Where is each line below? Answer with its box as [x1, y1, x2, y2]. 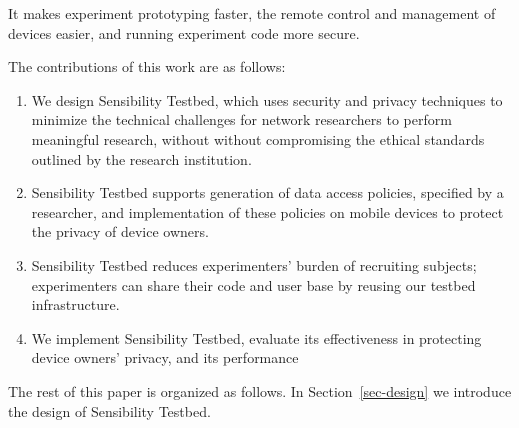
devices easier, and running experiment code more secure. [8, 22, 360, 43]
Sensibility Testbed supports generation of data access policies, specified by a [31, 182, 504, 203]
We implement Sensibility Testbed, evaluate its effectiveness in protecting [31, 327, 482, 348]
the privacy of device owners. [31, 221, 209, 242]
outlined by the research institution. [31, 148, 252, 169]
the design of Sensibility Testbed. [8, 400, 211, 421]
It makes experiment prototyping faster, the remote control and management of [8, 3, 496, 23]
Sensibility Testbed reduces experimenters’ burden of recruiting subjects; [31, 254, 477, 275]
